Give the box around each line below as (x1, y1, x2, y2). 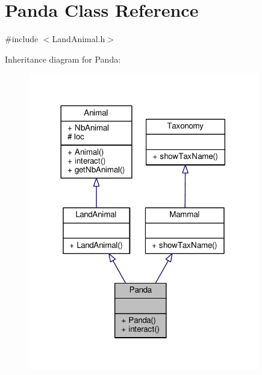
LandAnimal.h (52, 33, 105, 45)
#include (5, 33, 39, 45)
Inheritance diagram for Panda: (5, 52, 121, 65)
